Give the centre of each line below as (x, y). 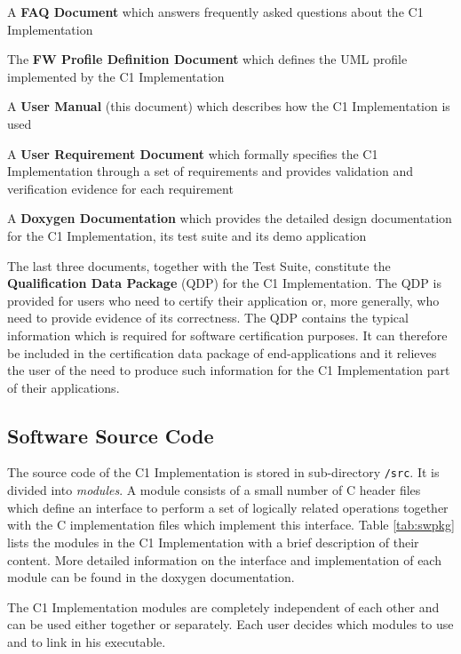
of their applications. (64, 387)
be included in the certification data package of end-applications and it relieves (222, 352)
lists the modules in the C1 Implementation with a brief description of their (213, 542)
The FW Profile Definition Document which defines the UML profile (207, 59)
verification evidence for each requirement (120, 188)
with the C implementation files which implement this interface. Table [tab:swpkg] (231, 525)
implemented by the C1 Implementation (116, 76)
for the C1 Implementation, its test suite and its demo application (187, 235)
